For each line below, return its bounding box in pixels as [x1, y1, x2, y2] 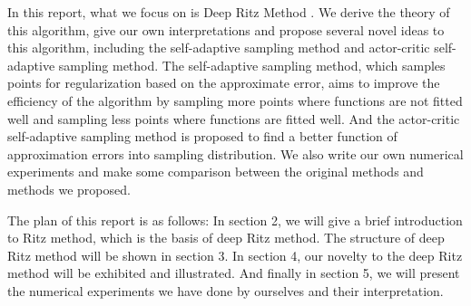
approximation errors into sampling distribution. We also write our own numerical [7, 144, 464, 163]
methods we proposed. [7, 179, 131, 198]
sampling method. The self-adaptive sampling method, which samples [58, 55, 446, 74]
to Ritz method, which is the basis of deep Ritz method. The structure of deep [7, 228, 445, 247]
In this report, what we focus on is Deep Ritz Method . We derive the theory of [7, 3, 450, 21]
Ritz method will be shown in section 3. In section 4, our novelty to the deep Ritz [7, 245, 463, 264]
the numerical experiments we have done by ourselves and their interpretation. [7, 281, 444, 300]
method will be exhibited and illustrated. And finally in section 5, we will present [7, 263, 460, 282]
